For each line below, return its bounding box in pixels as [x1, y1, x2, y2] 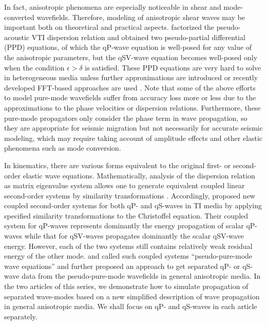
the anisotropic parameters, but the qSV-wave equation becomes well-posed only [4, 51, 258, 62]
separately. [4, 311, 37, 321]
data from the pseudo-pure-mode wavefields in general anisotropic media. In [22, 270, 261, 281]
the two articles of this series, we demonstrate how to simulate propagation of [4, 281, 249, 292]
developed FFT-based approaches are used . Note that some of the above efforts [4, 82, 256, 93]
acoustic [4, 31, 30, 42]
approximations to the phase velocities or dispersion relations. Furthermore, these [4, 102, 261, 113]
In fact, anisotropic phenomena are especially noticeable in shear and [4, 2, 221, 12]
